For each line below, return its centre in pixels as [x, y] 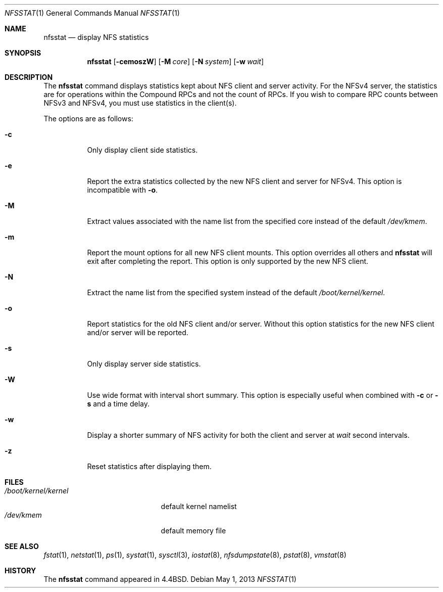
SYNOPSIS [23, 53]
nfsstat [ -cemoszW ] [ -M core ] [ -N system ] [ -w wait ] [176, 61]
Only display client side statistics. [142, 150]
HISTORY [20, 571]
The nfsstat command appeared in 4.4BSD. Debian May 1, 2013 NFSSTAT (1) [170, 579]
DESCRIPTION [29, 77]
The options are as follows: [88, 119]
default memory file [193, 531]
